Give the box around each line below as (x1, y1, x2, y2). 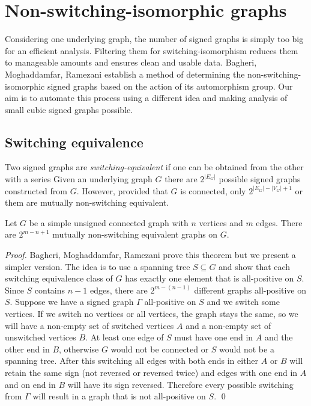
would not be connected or (110, 342, 209, 355)
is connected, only (180, 184, 246, 197)
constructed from (5, 184, 67, 197)
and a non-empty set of (186, 319, 271, 331)
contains (34, 283, 65, 296)
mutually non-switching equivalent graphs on (52, 228, 218, 241)
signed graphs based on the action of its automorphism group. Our (47, 79, 293, 92)
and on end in (5, 378, 56, 390)
